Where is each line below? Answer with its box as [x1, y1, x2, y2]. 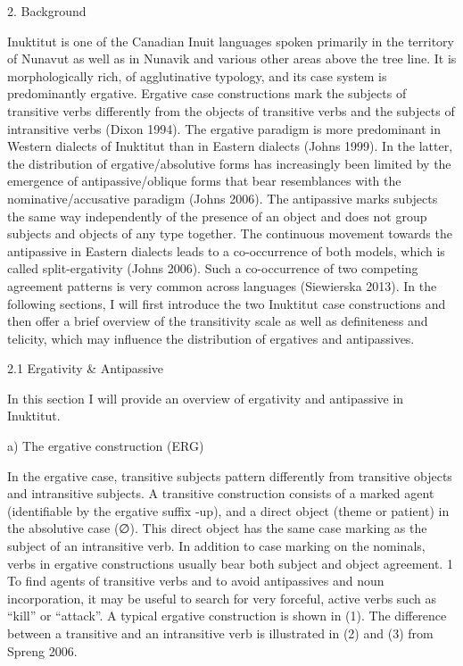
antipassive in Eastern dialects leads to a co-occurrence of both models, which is [7, 241, 445, 260]
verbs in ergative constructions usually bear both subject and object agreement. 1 [7, 554, 453, 572]
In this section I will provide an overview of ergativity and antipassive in [7, 388, 404, 407]
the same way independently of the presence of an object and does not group [7, 206, 427, 225]
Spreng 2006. [7, 641, 78, 660]
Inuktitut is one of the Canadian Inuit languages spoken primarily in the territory [7, 31, 454, 50]
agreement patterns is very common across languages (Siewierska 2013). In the [7, 276, 437, 295]
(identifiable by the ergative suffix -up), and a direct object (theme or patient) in [7, 501, 450, 520]
